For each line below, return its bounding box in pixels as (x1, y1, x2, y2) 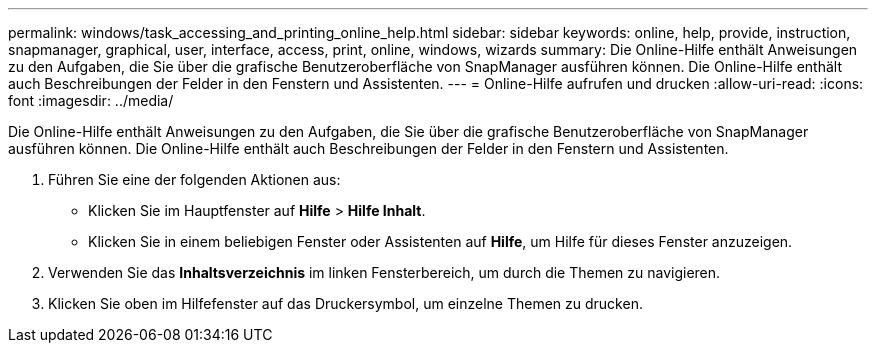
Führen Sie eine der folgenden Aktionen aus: (48, 171, 341, 188)
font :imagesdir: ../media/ (8, 92, 174, 109)
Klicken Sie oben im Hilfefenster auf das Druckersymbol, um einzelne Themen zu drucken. (48, 295, 643, 312)
